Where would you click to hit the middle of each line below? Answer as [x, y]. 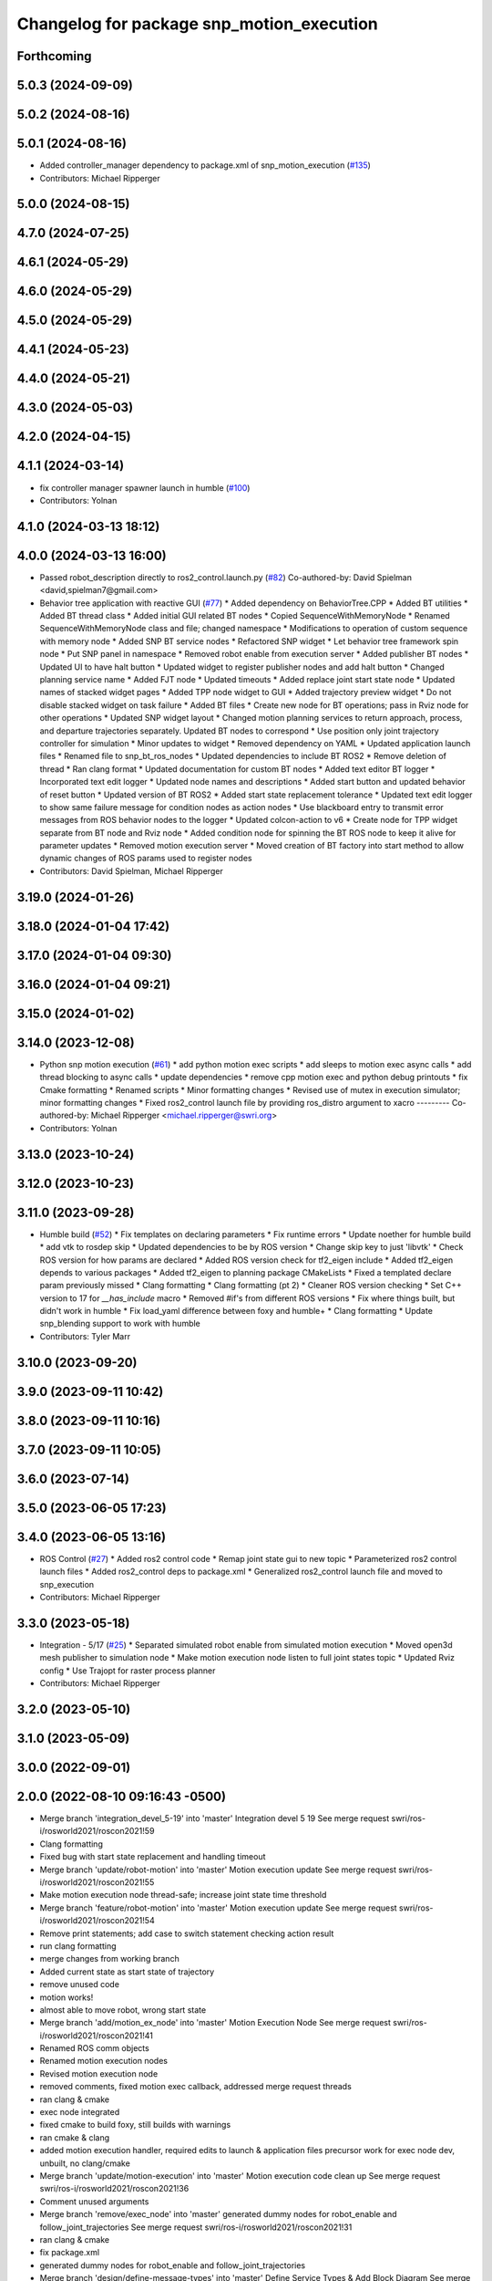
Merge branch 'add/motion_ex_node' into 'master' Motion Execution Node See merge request [215, 2023]
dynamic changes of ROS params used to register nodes [146, 859]
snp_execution [67, 1584]
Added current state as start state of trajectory [127, 1972]
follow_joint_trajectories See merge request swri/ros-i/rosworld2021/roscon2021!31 [196, 2227]
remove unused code [80, 1984]
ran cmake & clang [74, 2137]
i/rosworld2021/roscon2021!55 [97, 1882]
